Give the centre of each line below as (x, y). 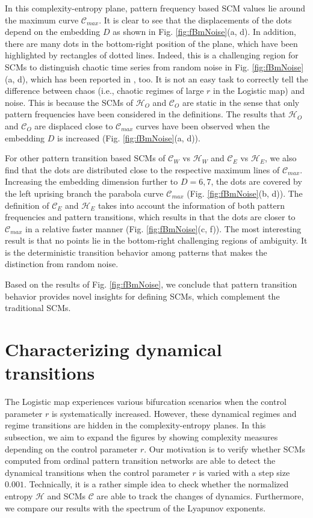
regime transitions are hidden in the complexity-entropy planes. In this (135, 425)
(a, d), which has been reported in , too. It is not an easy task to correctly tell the (156, 79)
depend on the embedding (53, 32)
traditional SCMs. (38, 308)
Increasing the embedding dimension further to (91, 181)
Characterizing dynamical (113, 349)
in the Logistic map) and (259, 91)
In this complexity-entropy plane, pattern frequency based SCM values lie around (155, 8)
